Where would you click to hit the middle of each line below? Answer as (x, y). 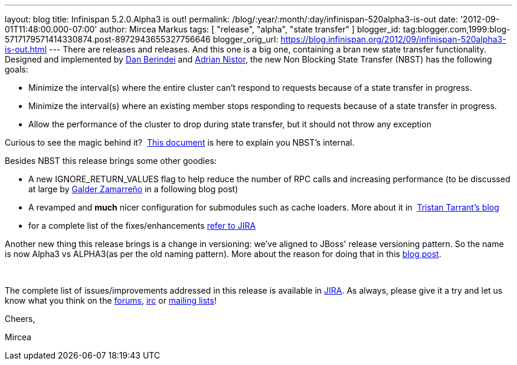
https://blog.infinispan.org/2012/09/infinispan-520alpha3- (393, 39)
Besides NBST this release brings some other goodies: (111, 161)
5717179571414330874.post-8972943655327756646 (108, 39)
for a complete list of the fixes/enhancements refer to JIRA (142, 226)
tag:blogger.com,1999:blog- (457, 29)
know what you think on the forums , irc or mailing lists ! (111, 300)
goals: (17, 69)
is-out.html (26, 49)
